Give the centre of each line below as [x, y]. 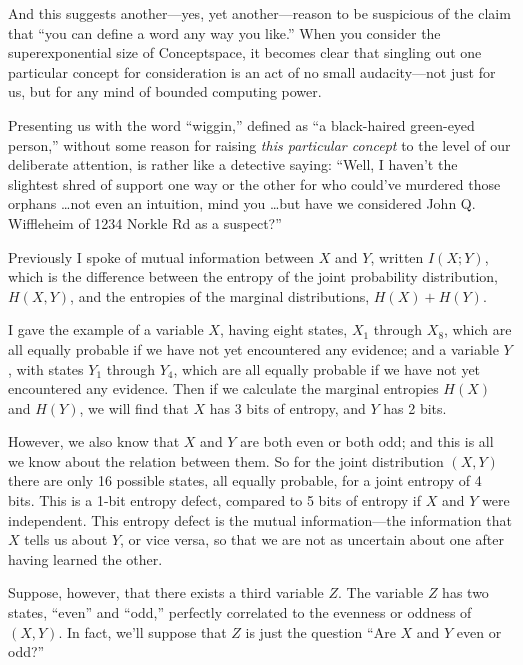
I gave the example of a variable [106, 329]
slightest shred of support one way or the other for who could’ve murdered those [254, 183]
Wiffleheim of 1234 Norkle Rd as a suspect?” [145, 222]
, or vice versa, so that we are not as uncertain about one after [312, 539]
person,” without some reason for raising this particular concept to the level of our [259, 144]
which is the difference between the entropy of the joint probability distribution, [253, 276]
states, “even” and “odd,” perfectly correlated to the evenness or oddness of [240, 612]
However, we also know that [94, 441]
